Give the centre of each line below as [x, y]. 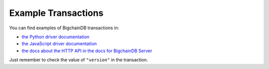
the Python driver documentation [56, 37]
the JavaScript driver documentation [59, 44]
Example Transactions [56, 13]
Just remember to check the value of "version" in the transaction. [79, 60]
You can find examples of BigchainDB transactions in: [64, 28]
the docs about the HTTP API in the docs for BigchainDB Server [87, 51]
